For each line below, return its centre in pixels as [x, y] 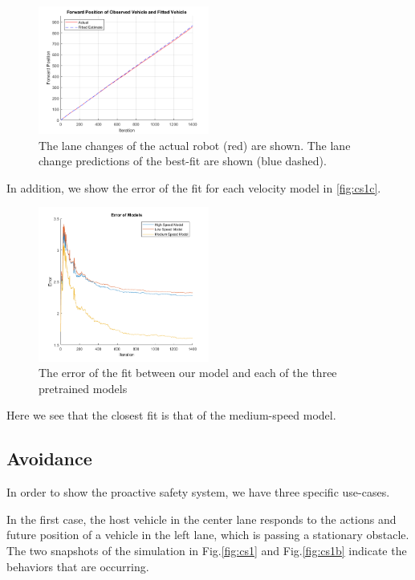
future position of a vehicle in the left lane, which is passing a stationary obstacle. [208, 535]
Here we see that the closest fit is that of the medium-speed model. [171, 415]
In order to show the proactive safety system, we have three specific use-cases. [198, 492]
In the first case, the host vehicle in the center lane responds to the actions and [201, 519]
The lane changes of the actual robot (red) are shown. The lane [195, 145]
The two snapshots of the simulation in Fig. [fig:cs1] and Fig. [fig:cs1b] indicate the [207, 551]
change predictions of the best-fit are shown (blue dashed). [183, 161]
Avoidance [49, 458]
